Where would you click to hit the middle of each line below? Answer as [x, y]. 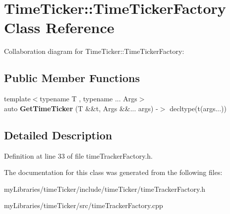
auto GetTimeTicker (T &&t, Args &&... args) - [81, 108]
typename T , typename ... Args [88, 99]
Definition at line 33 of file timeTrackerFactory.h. [78, 155]
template [17, 99]
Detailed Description [58, 135]
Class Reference [59, 27]
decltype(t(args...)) [198, 108]
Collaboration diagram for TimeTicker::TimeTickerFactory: [94, 51]
